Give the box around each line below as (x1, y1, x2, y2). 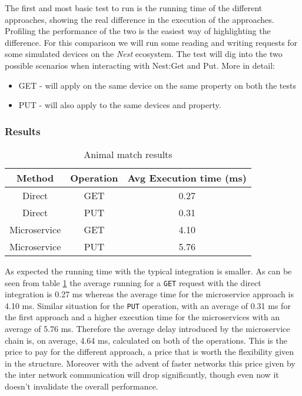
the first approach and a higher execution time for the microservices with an (5, 311, 280, 323)
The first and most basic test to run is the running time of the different (5, 2, 263, 14)
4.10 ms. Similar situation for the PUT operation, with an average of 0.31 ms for (5, 299, 291, 311)
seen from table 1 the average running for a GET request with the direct (5, 276, 261, 288)
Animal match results (84, 147, 172, 161)
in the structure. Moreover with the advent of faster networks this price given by (5, 357, 296, 369)
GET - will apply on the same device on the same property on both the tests (18, 79, 296, 91)
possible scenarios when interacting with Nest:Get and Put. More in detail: (5, 59, 275, 71)
